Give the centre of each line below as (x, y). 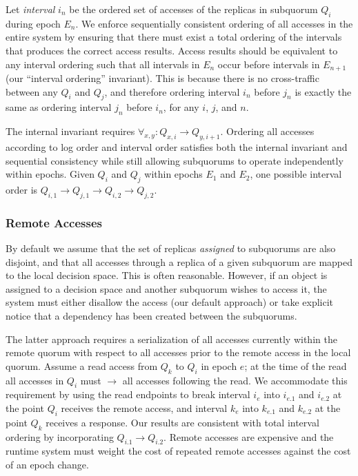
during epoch (33, 23)
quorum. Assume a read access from (82, 365)
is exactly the (323, 91)
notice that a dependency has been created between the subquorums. (151, 315)
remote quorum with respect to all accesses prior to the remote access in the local (178, 352)
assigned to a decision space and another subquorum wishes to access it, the (166, 288)
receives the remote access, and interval (144, 407)
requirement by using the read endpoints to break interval (128, 394)
